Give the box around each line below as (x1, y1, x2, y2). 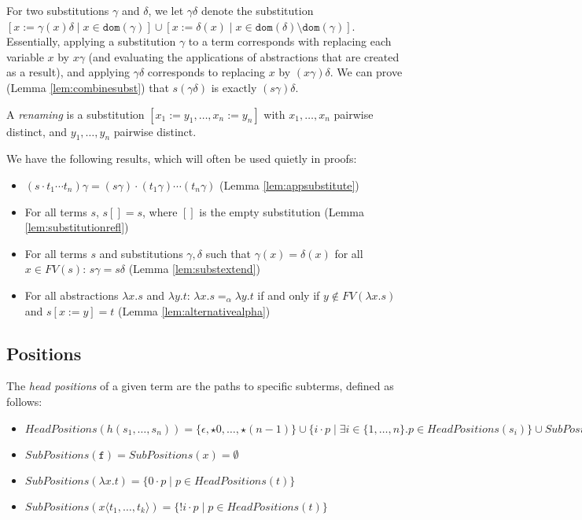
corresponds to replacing (147, 64, 265, 80)
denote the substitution (201, 2, 314, 18)
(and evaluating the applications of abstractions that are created (88, 48, 400, 65)
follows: (6, 393, 42, 409)
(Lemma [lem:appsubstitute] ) (219, 176, 359, 193)
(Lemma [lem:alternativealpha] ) (118, 302, 271, 319)
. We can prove (330, 64, 403, 80)
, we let (148, 2, 184, 18)
